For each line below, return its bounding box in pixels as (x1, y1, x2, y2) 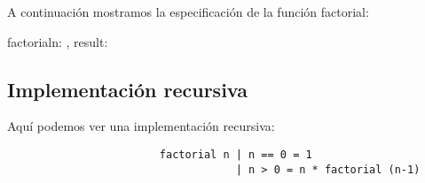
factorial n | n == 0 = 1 (159, 148, 312, 161)
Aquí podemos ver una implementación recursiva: (7, 117, 275, 135)
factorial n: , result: (7, 32, 108, 50)
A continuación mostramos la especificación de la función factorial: (7, 3, 369, 20)
